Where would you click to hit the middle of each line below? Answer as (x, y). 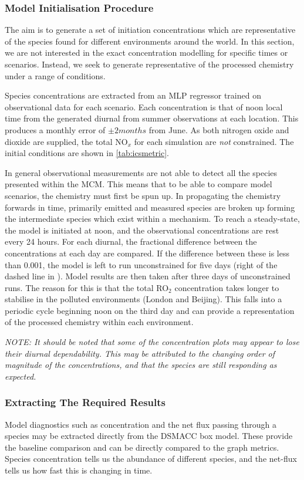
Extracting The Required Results (85, 402)
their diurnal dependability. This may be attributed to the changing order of (140, 353)
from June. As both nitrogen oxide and (219, 129)
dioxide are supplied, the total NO (66, 141)
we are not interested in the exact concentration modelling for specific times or (146, 53)
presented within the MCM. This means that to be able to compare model (139, 184)
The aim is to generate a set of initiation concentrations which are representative (150, 30)
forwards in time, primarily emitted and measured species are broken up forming (150, 207)
